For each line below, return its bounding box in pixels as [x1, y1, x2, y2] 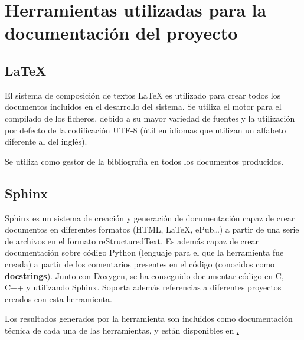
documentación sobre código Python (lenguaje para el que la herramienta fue [5, 246, 284, 259]
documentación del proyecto [5, 21, 238, 45]
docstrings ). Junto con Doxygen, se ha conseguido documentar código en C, [5, 269, 284, 282]
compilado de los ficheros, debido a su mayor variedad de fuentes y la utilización [5, 112, 295, 124]
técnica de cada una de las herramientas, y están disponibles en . [5, 323, 239, 336]
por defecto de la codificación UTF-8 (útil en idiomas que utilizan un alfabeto [5, 123, 286, 136]
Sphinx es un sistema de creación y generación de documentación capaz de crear [5, 211, 295, 224]
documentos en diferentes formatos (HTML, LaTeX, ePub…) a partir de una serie [5, 223, 299, 236]
